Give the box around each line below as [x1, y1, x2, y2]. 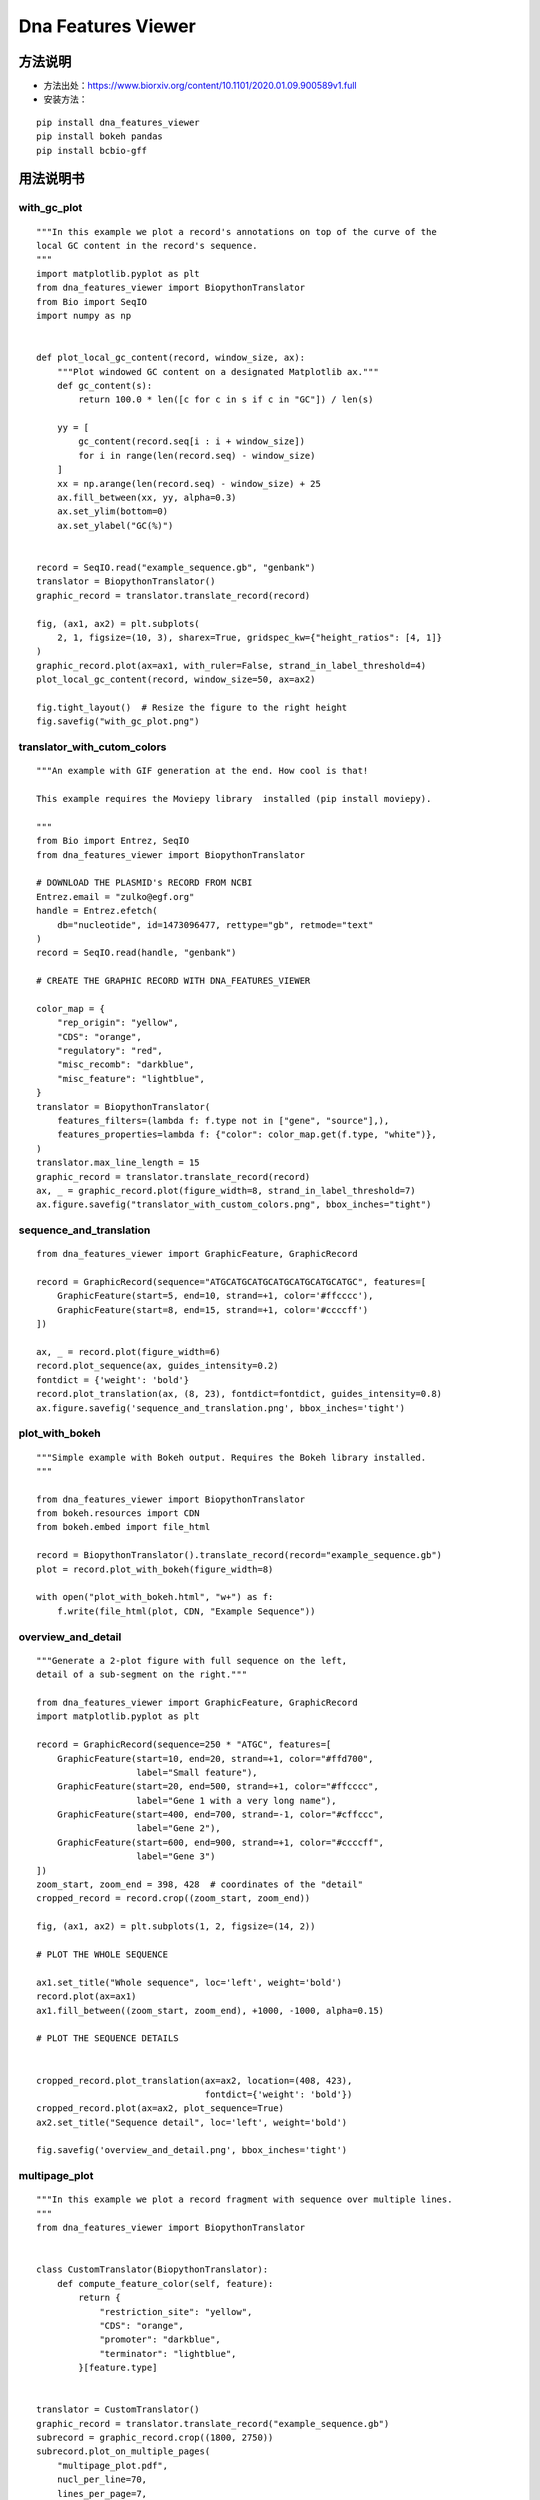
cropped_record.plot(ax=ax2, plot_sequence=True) [36, 2103, 285, 2114]
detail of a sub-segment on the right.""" [36, 1669, 248, 1680]
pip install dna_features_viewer [36, 116, 200, 128]
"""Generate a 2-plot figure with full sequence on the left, [36, 1655, 348, 1666]
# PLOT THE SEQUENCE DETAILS [36, 2033, 179, 2044]
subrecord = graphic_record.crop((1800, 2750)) [36, 2432, 274, 2444]
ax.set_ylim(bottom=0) [56, 506, 169, 517]
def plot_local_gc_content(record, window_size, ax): [36, 352, 305, 364]
